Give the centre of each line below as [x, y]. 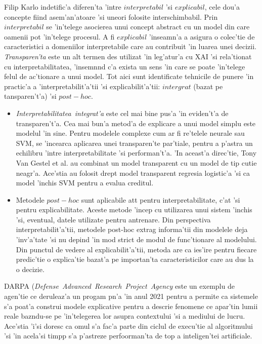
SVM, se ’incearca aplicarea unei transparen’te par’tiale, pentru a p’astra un [134, 143]
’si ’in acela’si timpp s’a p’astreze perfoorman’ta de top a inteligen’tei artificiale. [128, 336]
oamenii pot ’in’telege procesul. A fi [59, 36]
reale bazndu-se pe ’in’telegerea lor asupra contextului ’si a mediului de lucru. [125, 316]
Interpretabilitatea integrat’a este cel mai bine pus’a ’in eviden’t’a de [122, 113]
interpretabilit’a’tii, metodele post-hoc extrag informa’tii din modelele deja [132, 229]
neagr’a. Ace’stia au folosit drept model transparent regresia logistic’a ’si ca [133, 173]
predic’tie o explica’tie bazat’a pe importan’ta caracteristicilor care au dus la [135, 259]
